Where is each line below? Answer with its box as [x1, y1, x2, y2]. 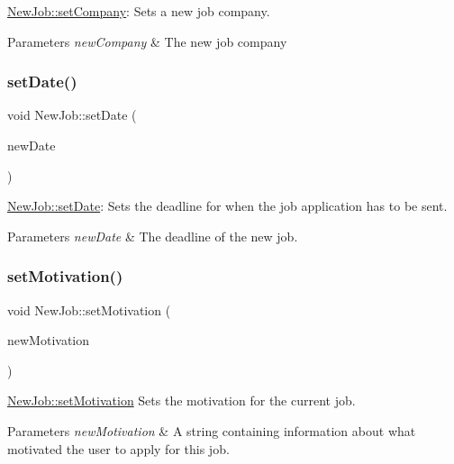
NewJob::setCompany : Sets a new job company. [7, 2, 270, 20]
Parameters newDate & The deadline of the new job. [7, 226, 298, 245]
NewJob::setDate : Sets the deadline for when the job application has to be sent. [7, 196, 448, 215]
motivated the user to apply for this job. [7, 439, 230, 458]
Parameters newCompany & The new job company [7, 32, 287, 50]
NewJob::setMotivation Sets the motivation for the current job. [7, 391, 356, 410]
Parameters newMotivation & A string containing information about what [7, 421, 416, 440]
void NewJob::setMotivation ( [7, 300, 171, 319]
